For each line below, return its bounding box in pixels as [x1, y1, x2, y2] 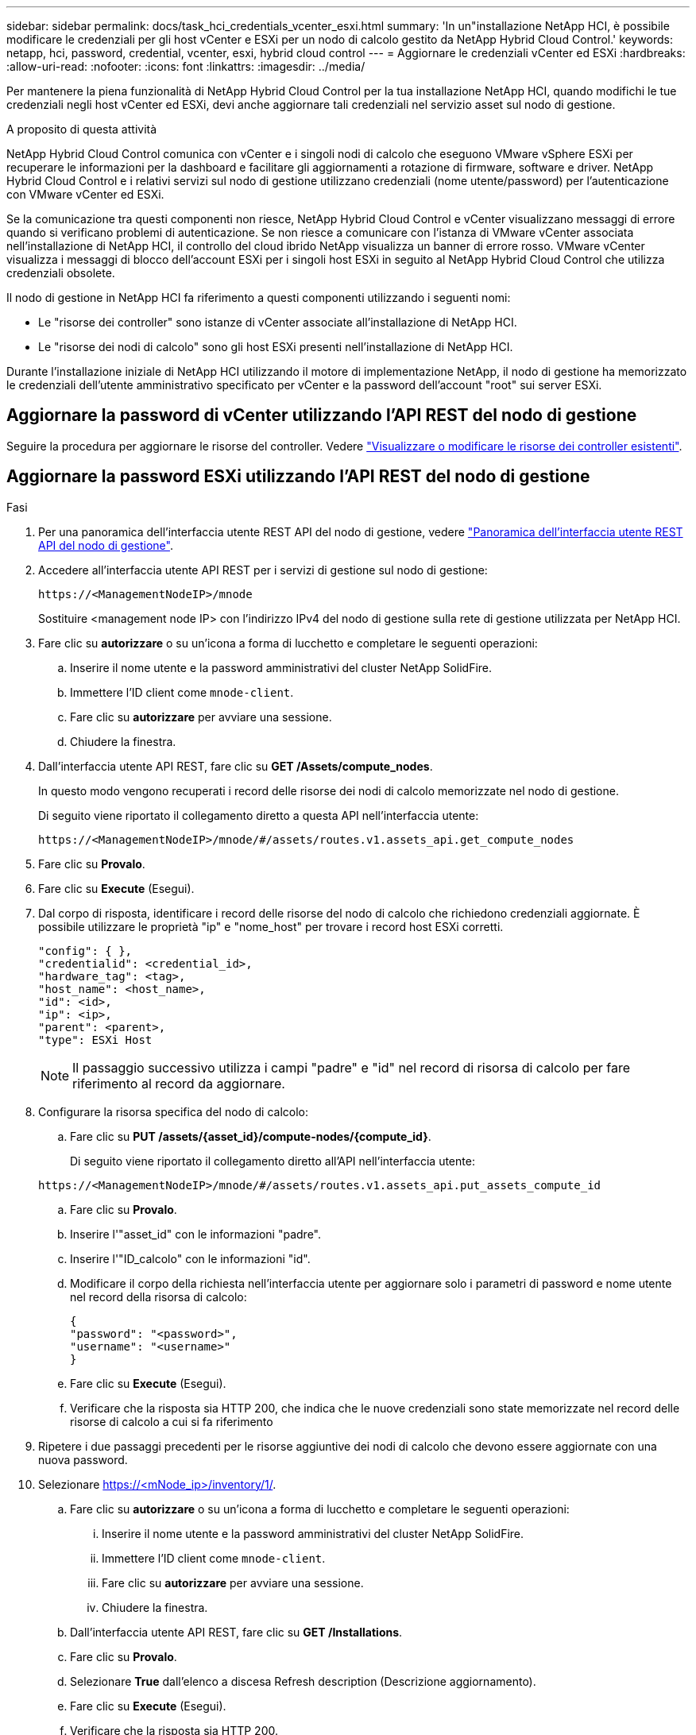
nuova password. [38, 1452, 128, 1466]
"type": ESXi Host [38, 1033, 153, 1046]
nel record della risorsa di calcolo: [70, 1289, 247, 1304]
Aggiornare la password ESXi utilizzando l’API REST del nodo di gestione [6, 466, 590, 487]
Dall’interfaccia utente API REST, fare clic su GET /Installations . [70, 1625, 403, 1639]
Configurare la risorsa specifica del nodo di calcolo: [38, 1104, 308, 1119]
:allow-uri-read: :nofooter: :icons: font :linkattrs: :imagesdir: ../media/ [6, 60, 365, 73]
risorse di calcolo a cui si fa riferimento [70, 1414, 273, 1428]
